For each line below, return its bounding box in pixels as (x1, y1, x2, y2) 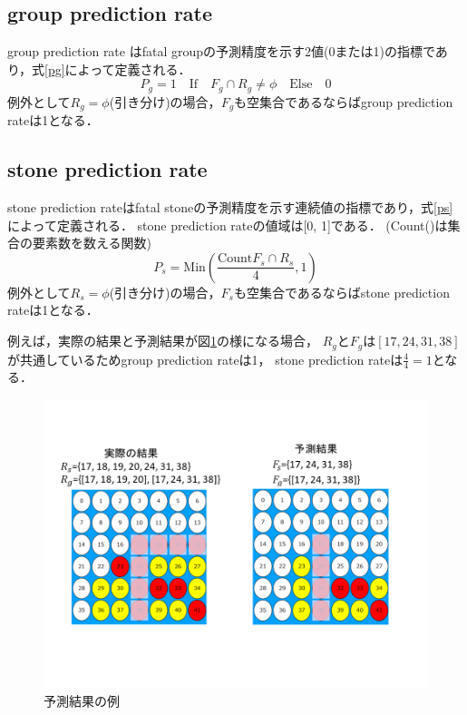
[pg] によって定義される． (44, 59, 191, 78)
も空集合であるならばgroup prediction (234, 92, 453, 111)
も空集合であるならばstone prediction (233, 282, 450, 301)
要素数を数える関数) (32, 233, 152, 252)
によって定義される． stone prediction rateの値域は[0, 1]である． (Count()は (7, 215, 448, 234)
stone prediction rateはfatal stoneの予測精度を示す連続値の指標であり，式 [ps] (7, 198, 453, 217)
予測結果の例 (44, 691, 120, 710)
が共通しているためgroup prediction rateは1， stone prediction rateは (7, 349, 404, 368)
